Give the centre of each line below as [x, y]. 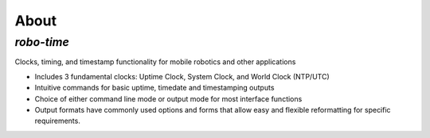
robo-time [42, 42]
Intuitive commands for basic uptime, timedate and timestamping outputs [154, 88]
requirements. [58, 121]
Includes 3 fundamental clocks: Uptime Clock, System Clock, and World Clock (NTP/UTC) [182, 76]
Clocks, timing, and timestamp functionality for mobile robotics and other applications [155, 62]
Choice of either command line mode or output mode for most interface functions [168, 98]
